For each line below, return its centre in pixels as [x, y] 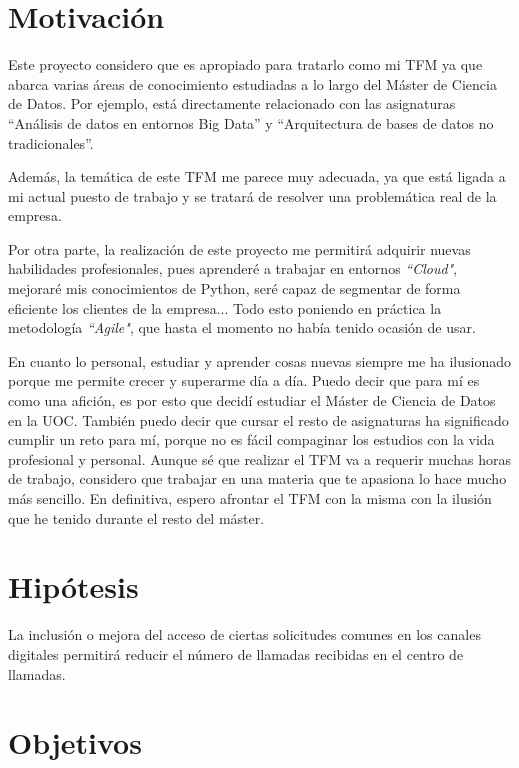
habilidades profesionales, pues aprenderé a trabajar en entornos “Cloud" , [233, 268]
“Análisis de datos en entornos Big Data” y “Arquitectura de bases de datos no [251, 122]
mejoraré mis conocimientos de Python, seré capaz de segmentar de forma [234, 288]
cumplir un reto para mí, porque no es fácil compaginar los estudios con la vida [251, 439]
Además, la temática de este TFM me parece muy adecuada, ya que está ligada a [257, 176]
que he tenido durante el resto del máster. [136, 517]
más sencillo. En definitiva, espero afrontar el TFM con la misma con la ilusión [250, 498]
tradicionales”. [51, 142]
